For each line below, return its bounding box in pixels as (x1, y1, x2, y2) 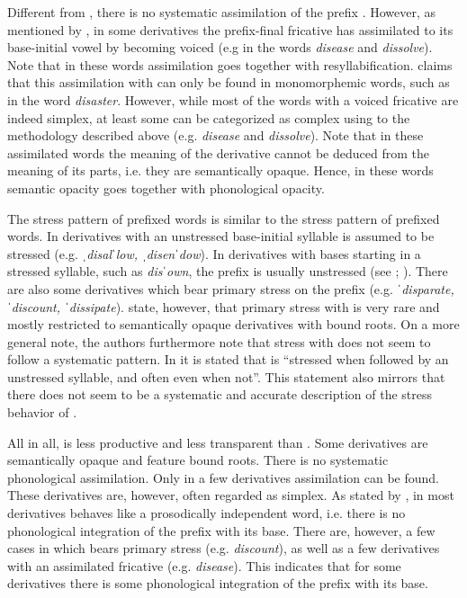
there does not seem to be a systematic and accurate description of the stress (7, 385, 433, 404)
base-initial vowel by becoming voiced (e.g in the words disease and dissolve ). (7, 38, 433, 57)
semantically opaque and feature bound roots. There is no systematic (7, 451, 389, 469)
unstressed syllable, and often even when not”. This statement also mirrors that (7, 367, 445, 386)
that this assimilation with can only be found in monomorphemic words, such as (7, 73, 450, 92)
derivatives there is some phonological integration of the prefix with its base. (7, 574, 428, 593)
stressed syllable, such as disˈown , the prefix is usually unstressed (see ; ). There (7, 262, 448, 281)
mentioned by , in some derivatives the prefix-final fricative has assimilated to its (7, 20, 454, 39)
